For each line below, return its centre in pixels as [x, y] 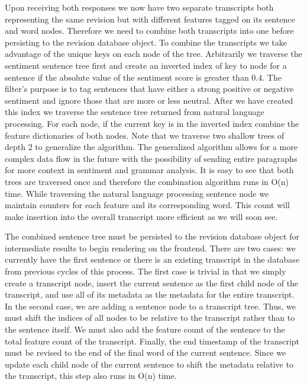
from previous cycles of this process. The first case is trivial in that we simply [146, 271]
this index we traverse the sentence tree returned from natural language [135, 112]
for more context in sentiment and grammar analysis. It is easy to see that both [149, 170]
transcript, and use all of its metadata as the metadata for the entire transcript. [150, 294]
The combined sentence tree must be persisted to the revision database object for [152, 236]
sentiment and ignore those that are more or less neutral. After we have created [149, 100]
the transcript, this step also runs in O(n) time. [91, 376]
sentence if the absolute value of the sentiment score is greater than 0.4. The [143, 77]
